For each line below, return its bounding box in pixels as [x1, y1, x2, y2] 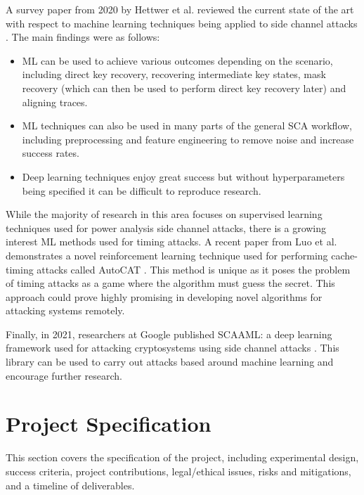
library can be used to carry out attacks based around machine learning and [6, 354, 334, 369]
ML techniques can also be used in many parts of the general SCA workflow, [22, 118, 353, 133]
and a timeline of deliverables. [6, 477, 135, 492]
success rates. [22, 146, 79, 160]
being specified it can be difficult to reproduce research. [22, 183, 261, 198]
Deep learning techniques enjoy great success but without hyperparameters [22, 169, 345, 184]
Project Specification [6, 409, 212, 438]
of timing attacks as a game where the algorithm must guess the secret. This [6, 276, 335, 290]
